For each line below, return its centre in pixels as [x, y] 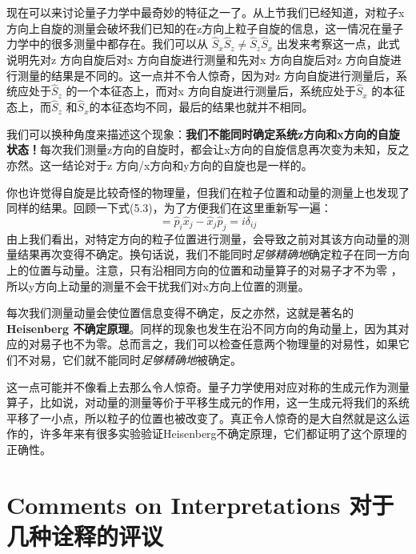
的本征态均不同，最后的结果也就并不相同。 [201, 107]
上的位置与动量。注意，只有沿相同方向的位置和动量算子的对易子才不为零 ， [204, 269]
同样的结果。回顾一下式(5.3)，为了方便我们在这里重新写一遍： [169, 208]
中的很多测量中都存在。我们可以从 [118, 44]
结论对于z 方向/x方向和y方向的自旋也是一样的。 [187, 165]
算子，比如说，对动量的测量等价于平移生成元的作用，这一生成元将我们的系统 [208, 402]
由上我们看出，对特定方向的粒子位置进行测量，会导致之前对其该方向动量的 [202, 238]
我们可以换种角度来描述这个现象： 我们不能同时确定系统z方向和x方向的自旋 [203, 133]
